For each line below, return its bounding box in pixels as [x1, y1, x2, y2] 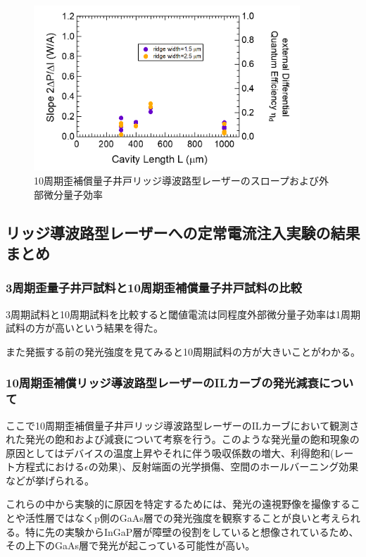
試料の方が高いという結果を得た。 [6, 320, 163, 335]
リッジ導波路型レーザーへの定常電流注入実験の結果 [6, 221, 360, 243]
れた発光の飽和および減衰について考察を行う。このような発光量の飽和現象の [6, 432, 360, 446]
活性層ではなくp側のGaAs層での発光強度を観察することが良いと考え [25, 511, 341, 525]
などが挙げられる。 [6, 472, 94, 487]
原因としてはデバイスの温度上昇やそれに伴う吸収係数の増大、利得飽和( [6, 445, 334, 460]
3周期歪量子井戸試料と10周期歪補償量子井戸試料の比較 [6, 279, 302, 296]
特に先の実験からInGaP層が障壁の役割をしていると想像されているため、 [25, 524, 359, 539]
